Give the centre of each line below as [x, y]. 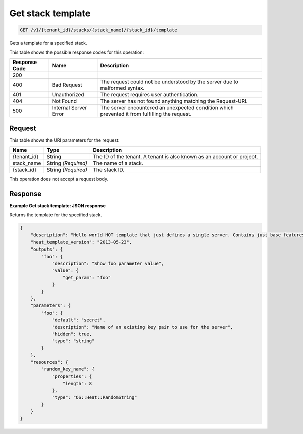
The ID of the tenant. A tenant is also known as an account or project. [175, 156]
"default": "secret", [79, 320]
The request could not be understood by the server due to [169, 82]
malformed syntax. [122, 88]
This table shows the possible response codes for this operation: [77, 52]
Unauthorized [68, 94]
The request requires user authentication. [149, 94]
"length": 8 [77, 383]
